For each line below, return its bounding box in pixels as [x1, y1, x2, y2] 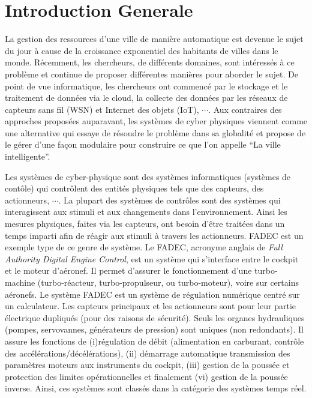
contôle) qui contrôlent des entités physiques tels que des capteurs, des [5, 182, 264, 194]
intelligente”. [5, 150, 50, 163]
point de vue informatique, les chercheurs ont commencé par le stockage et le [5, 79, 288, 92]
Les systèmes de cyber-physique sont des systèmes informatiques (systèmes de [5, 170, 291, 182]
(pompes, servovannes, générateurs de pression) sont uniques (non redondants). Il [5, 323, 304, 336]
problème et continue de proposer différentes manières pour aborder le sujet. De [5, 67, 298, 80]
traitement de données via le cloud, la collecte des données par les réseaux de [5, 91, 288, 104]
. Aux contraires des [208, 103, 282, 115]
